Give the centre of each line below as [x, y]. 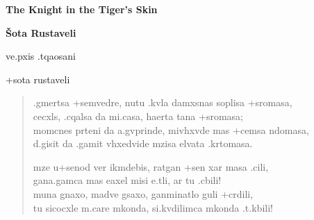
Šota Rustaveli [41, 32]
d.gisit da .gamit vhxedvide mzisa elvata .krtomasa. [143, 143]
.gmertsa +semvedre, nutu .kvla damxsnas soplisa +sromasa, [163, 102]
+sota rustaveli [38, 79]
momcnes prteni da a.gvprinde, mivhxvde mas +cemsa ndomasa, [171, 129]
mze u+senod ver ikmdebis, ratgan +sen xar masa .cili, [151, 166]
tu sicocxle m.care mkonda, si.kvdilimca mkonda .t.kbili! [153, 207]
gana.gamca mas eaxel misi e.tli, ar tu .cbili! [127, 180]
